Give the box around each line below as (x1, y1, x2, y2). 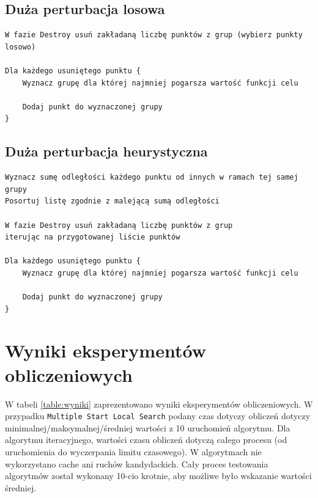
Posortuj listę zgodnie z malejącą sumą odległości (5, 197, 220, 206)
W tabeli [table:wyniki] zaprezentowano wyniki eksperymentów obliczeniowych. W (5, 397, 313, 410)
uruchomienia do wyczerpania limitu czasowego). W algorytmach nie (5, 445, 262, 458)
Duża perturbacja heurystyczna (5, 142, 208, 161)
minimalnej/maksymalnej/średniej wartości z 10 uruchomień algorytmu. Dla (5, 421, 290, 434)
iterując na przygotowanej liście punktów (5, 233, 180, 242)
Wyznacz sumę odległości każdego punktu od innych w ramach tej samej (5, 173, 298, 182)
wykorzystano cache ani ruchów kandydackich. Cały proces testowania (5, 457, 268, 470)
